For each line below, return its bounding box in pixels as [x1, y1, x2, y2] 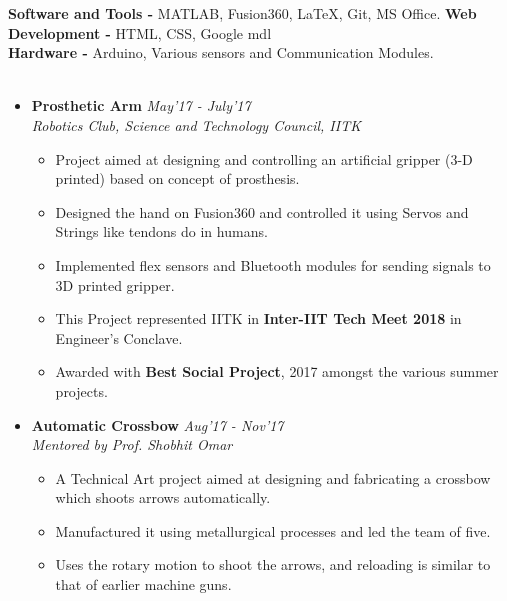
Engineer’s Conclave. [55, 327, 183, 348]
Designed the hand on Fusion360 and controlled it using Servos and [55, 201, 469, 222]
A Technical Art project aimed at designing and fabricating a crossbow [55, 467, 491, 488]
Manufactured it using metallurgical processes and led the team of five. [55, 520, 491, 541]
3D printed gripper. [55, 274, 175, 295]
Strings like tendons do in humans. [55, 221, 268, 242]
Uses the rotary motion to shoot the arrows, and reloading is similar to [55, 554, 491, 575]
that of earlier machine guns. [55, 574, 232, 595]
